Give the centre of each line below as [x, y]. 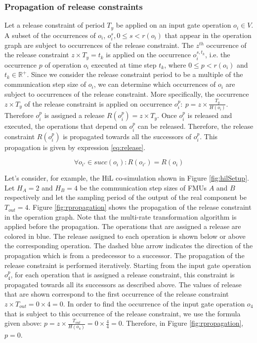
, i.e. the [217, 55]
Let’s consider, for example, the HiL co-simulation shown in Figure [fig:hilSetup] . [127, 178]
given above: [23, 323]
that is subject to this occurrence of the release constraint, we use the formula [123, 313]
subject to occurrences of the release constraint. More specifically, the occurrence [127, 94]
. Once [167, 115]
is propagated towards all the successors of [127, 136]
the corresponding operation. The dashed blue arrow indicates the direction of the [129, 246]
